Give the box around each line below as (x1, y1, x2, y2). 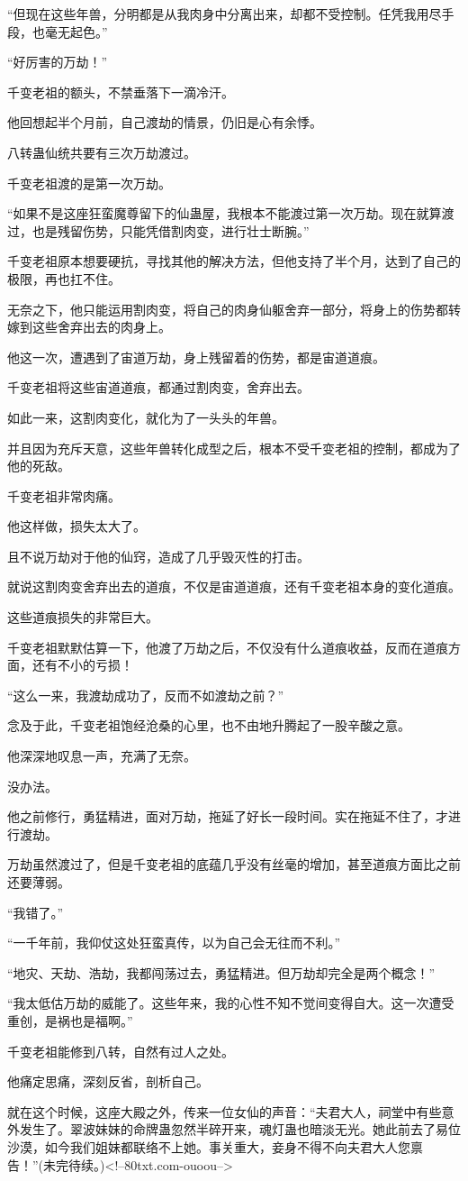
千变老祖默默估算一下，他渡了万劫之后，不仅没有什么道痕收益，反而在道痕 (7, 637, 448, 656)
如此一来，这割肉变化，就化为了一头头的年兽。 (7, 407, 284, 426)
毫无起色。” (44, 22, 108, 41)
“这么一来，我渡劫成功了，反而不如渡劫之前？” (7, 685, 284, 704)
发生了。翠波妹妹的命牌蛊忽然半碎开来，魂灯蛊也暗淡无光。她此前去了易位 (19, 1120, 461, 1139)
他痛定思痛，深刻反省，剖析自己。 (7, 1072, 209, 1091)
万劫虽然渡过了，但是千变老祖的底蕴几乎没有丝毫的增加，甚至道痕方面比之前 (7, 855, 461, 874)
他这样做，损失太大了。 (7, 517, 146, 536)
